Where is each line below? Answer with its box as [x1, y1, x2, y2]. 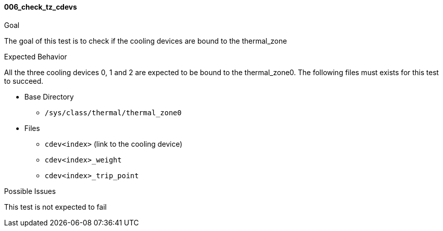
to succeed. [4, 76, 44, 85]
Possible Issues [4, 186, 56, 195]
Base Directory [24, 92, 74, 101]
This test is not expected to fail [4, 202, 107, 211]
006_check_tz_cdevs [4, 3, 77, 11]
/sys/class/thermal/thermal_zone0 [45, 108, 182, 117]
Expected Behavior [4, 52, 67, 61]
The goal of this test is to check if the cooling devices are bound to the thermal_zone [4, 36, 287, 45]
